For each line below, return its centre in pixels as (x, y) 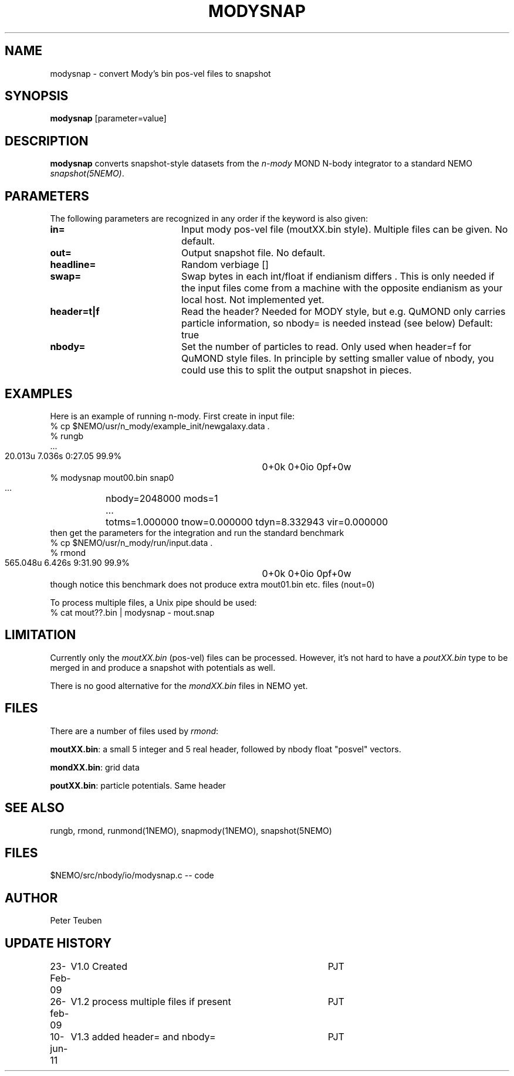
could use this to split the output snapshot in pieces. (296, 370)
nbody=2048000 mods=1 (162, 498)
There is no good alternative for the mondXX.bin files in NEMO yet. (179, 685)
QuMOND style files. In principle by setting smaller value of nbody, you (337, 359)
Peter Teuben (76, 921)
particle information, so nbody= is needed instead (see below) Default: (337, 323)
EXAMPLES (39, 393)
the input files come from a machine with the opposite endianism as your (342, 288)
